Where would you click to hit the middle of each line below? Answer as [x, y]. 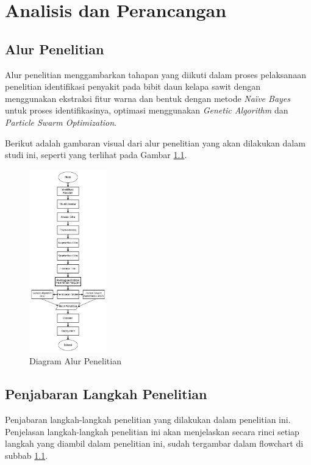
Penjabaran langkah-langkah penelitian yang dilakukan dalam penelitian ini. [148, 419]
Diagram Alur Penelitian [75, 361]
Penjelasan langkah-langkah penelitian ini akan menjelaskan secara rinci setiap [152, 431]
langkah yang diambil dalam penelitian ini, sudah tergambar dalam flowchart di [154, 443]
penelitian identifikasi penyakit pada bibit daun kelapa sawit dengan [133, 86]
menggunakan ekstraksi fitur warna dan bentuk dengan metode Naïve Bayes [148, 98]
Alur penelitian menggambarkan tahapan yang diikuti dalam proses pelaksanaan [155, 74]
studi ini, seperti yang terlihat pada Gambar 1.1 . [96, 155]
